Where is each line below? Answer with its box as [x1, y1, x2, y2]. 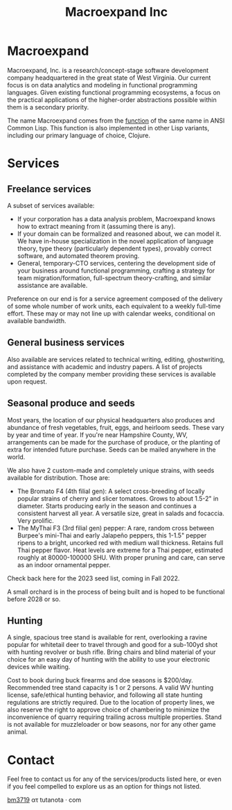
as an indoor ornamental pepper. [17, 560, 111, 569]
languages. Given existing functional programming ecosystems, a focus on [7, 88, 220, 96]
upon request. [7, 377, 47, 386]
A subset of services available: [7, 201, 95, 209]
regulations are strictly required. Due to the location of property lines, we [7, 698, 215, 707]
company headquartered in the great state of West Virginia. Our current [7, 74, 211, 82]
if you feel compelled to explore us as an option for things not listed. [7, 782, 202, 791]
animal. [7, 727, 28, 736]
